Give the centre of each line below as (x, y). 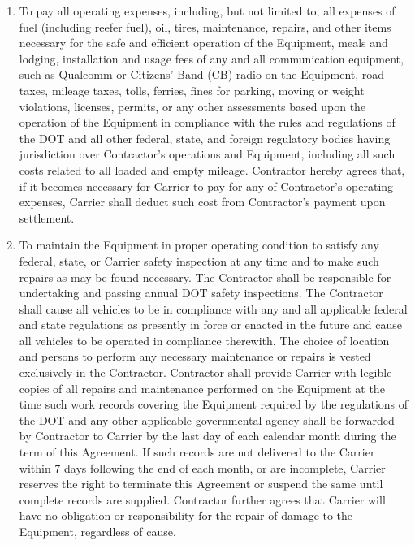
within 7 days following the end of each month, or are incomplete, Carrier (202, 467)
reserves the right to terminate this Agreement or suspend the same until (201, 484)
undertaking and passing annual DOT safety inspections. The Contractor (201, 293)
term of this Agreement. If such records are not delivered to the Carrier (197, 452)
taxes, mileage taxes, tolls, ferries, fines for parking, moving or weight (192, 90)
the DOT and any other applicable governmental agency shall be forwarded (207, 420)
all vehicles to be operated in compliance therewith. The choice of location (204, 340)
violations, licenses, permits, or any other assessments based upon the (192, 106)
